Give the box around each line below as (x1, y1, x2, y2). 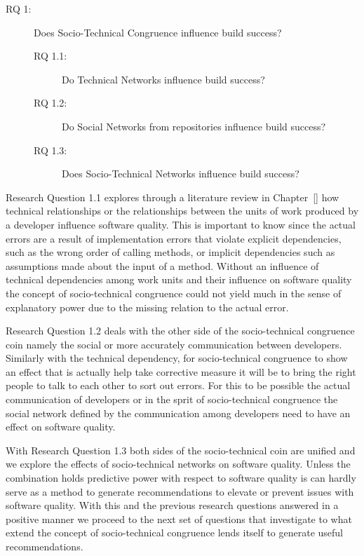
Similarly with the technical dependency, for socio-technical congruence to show (6, 351, 348, 365)
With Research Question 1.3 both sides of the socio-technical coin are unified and (6, 442, 356, 457)
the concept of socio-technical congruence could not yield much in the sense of (6, 285, 342, 300)
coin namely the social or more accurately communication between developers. (6, 337, 342, 351)
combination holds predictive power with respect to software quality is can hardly (6, 470, 356, 485)
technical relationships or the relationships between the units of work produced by (6, 203, 359, 218)
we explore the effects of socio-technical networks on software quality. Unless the (6, 456, 351, 471)
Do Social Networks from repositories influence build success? (62, 118, 326, 133)
